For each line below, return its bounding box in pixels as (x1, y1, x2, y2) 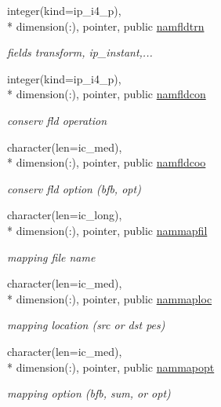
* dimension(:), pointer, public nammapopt (7, 358, 215, 375)
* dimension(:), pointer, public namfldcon (7, 86, 206, 102)
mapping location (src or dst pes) (7, 317, 165, 333)
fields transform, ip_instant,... (7, 44, 153, 60)
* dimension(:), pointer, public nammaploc (7, 290, 212, 306)
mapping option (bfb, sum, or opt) (7, 385, 171, 401)
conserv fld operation (7, 112, 107, 128)
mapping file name (7, 248, 96, 265)
